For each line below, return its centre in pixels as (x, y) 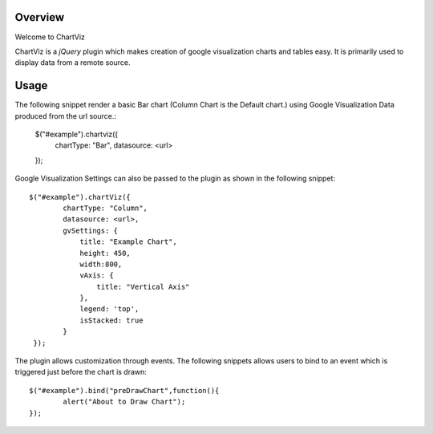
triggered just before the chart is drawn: (81, 372)
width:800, (101, 264)
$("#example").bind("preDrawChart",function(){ (124, 390)
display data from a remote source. (73, 63)
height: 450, (105, 253)
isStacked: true (111, 320)
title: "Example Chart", (129, 242)
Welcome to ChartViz (50, 37)
